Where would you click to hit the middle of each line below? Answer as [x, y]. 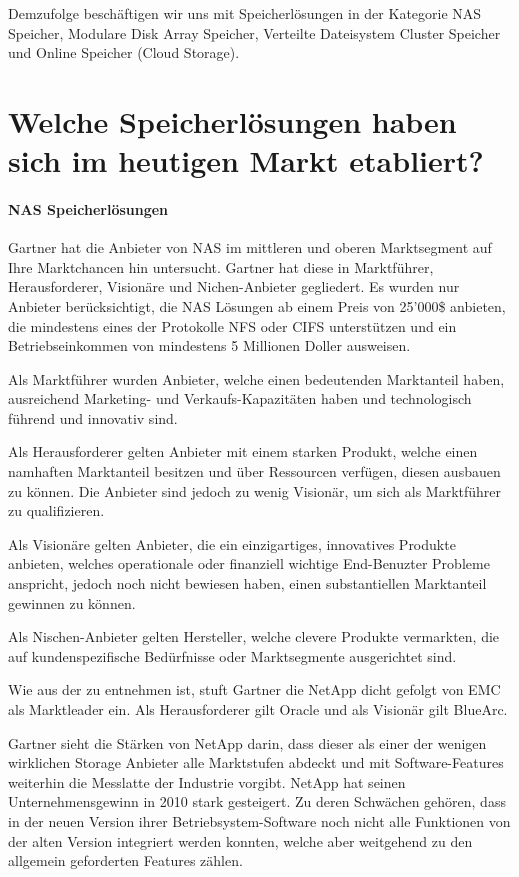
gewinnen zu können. [72, 602]
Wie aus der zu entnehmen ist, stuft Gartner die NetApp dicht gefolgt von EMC [254, 689]
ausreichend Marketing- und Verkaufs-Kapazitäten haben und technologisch [240, 398]
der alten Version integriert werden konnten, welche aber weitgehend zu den [240, 840]
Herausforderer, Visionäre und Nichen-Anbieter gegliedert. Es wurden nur [234, 286]
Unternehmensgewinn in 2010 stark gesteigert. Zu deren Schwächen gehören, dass [257, 801]
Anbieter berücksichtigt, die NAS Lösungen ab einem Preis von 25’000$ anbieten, [257, 305]
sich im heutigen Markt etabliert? [246, 160]
